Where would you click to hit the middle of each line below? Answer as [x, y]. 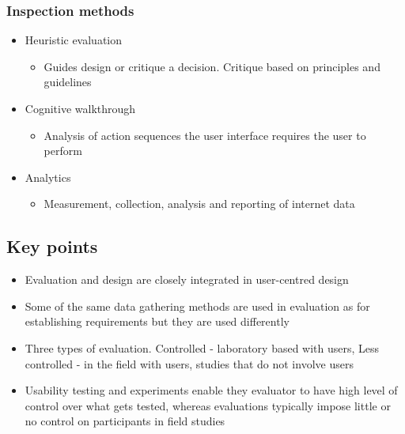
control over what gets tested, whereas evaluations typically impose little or [208, 405]
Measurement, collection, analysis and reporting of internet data [199, 204]
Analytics [48, 177]
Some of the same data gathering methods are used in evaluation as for [197, 306]
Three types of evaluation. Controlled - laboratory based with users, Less [202, 347]
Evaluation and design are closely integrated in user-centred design [187, 279]
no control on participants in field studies [125, 421]
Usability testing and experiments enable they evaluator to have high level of [211, 390]
